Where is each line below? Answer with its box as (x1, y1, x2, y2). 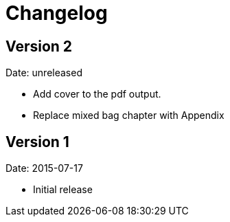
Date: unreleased (5, 67, 82, 79)
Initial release (33, 184, 93, 196)
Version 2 (5, 37, 73, 55)
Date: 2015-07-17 (5, 162, 83, 175)
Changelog (5, 1, 108, 25)
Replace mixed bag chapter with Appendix (33, 109, 225, 122)
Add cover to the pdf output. (33, 88, 161, 100)
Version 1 (5, 133, 69, 151)
